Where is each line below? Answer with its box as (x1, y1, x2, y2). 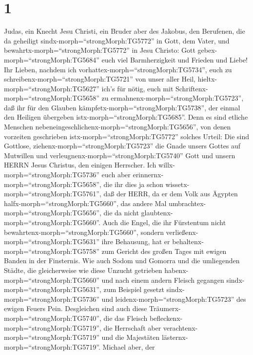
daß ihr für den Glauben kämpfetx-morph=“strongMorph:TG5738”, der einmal (4, 102, 240, 112)
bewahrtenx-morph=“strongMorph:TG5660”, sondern (4, 227, 164, 237)
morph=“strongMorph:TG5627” (4, 83, 99, 93)
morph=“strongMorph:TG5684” (4, 54, 99, 64)
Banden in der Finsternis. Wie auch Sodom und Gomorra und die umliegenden (4, 255, 240, 266)
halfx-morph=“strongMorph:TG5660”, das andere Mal (4, 198, 167, 208)
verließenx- (166, 227, 198, 237)
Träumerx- (149, 303, 181, 313)
